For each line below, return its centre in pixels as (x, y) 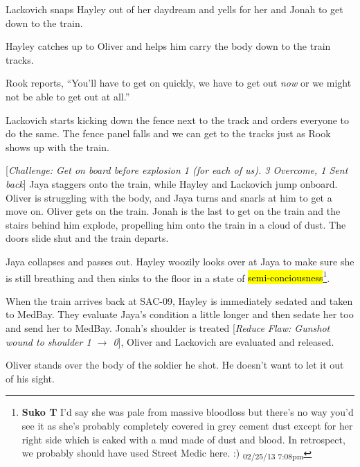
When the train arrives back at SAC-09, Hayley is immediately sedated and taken (179, 300)
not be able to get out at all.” (68, 96)
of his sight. (30, 378)
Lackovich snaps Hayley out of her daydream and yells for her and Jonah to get (174, 9)
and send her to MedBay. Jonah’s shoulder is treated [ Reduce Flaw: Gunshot (168, 327)
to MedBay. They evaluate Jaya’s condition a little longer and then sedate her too (180, 314)
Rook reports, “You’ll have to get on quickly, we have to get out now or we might (179, 83)
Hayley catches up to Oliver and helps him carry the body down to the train (168, 46)
